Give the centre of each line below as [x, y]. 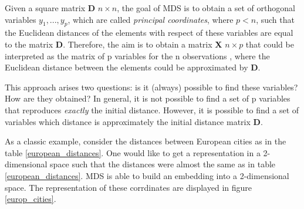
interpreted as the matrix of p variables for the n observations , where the [137, 55]
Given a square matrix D [50, 8]
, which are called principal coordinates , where [151, 19]
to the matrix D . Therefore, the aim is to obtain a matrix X [114, 44]
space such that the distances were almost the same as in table [163, 164]
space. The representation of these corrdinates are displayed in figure [128, 187]
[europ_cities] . [31, 199]
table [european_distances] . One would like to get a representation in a [133, 152]
